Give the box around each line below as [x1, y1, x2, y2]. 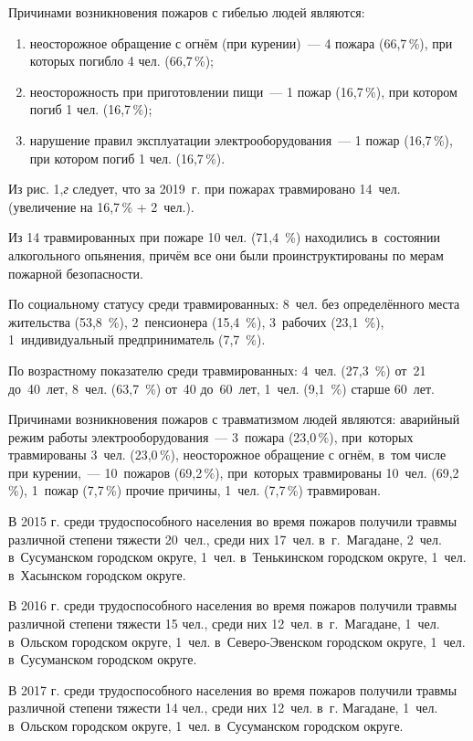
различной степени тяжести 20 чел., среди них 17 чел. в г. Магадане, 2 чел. [8, 529, 442, 548]
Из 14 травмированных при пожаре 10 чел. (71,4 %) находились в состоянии [8, 228, 441, 247]
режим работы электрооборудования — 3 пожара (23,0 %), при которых [8, 427, 414, 446]
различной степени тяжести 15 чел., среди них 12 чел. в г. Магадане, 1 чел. [8, 614, 440, 633]
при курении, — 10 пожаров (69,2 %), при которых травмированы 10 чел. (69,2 [8, 462, 459, 482]
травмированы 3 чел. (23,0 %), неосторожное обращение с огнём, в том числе [8, 445, 447, 464]
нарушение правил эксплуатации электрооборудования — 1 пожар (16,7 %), [29, 130, 453, 149]
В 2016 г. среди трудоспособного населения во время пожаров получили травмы [8, 596, 457, 615]
